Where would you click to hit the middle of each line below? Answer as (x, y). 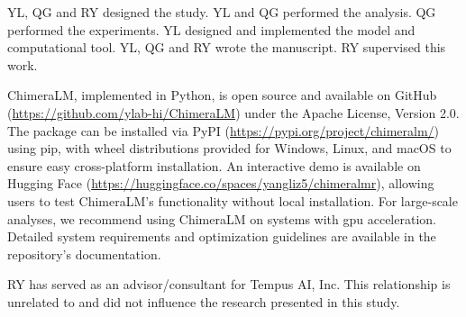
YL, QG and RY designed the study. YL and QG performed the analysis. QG (222, 12)
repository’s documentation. (84, 254)
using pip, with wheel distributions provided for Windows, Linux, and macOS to (229, 148)
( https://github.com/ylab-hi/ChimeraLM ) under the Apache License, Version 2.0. (233, 112)
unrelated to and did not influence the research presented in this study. (204, 301)
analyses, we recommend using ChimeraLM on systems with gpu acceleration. (222, 218)
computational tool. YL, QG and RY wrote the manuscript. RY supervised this (227, 47)
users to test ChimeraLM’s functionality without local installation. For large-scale (233, 200)
